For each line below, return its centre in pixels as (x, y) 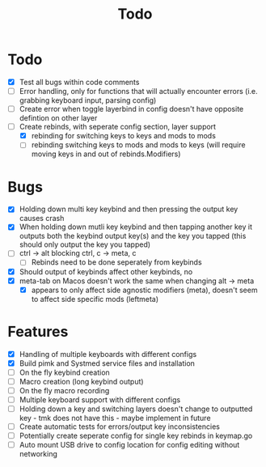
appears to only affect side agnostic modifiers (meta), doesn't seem (144, 290)
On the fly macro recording (64, 390)
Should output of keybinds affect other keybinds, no (106, 271)
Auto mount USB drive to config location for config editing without (129, 445)
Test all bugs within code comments (79, 82)
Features (38, 331)
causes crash (42, 219)
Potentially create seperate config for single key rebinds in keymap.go (136, 436)
